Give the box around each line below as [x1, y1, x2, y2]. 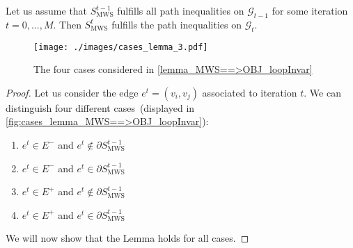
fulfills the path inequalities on [111, 17, 242, 31]
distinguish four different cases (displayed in [6, 100, 195, 115]
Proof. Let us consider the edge [6, 85, 139, 99]
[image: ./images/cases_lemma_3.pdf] [33, 42, 208, 52]
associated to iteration [202, 85, 297, 99]
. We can [304, 85, 341, 99]
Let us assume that [6, 3, 88, 17]
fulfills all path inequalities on [117, 3, 244, 17]
